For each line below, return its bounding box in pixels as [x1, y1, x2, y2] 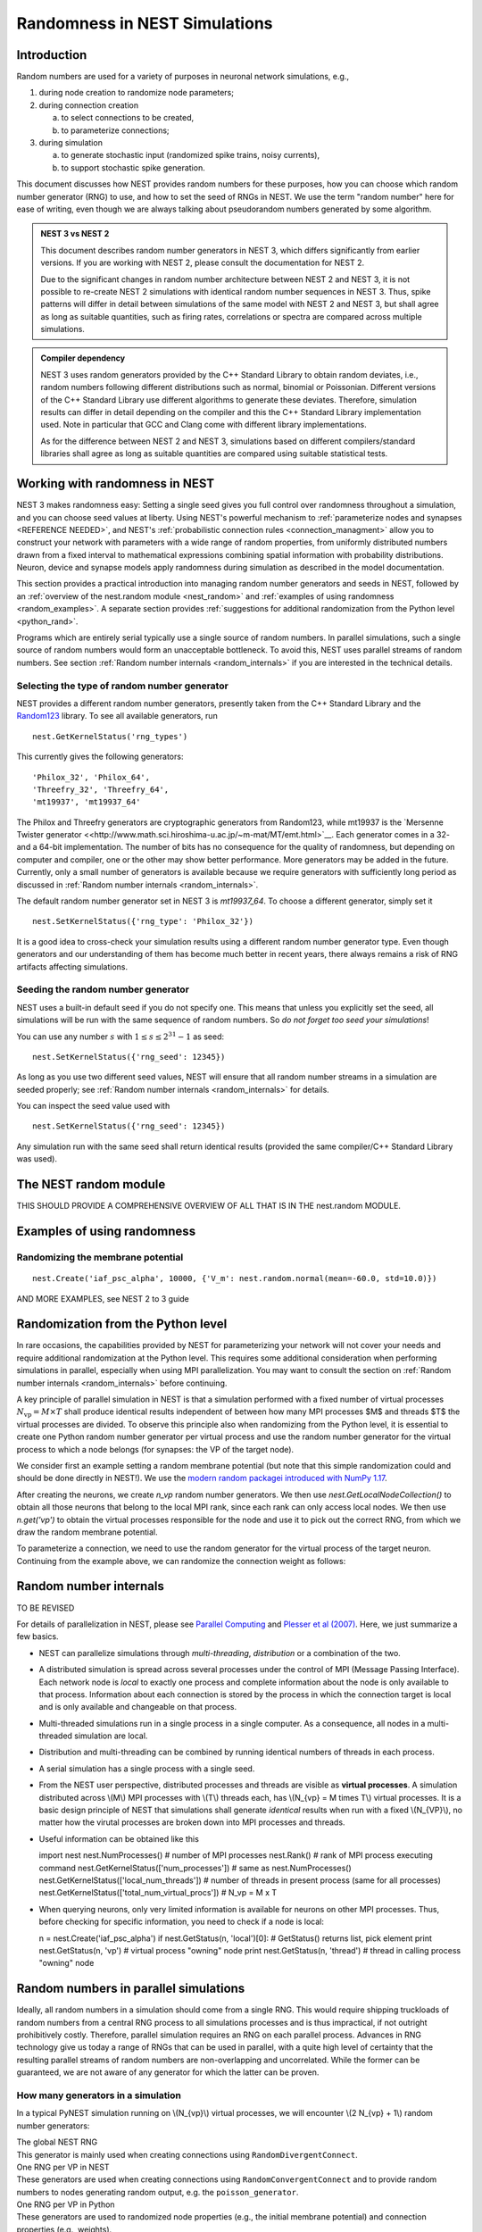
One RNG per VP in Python [16, 2199, 115, 2210]
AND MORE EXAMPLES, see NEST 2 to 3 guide [16, 1293, 189, 1303]
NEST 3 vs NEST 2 [40, 229, 110, 239]
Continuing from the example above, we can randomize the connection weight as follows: [16, 1555, 346, 1566]
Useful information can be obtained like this [38, 1833, 200, 1844]
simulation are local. [74, 1730, 148, 1741]
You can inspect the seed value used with [16, 1101, 170, 1112]
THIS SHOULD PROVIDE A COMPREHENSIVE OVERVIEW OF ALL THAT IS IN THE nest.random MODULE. [16, 1201, 402, 1212]
